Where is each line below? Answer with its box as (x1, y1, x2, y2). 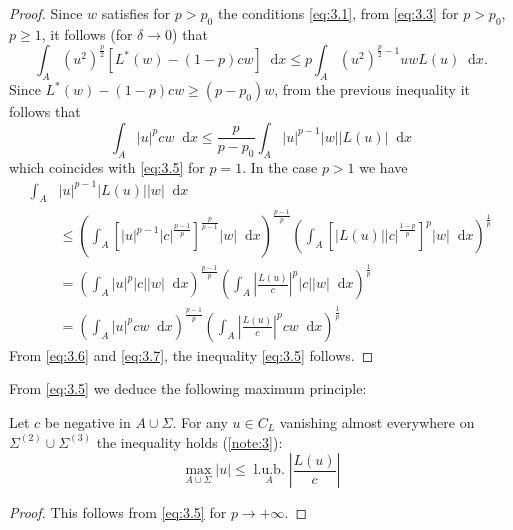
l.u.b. (253, 463, 285, 478)
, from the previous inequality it (274, 79, 471, 100)
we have (359, 156, 408, 177)
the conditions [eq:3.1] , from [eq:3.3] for (217, 3, 459, 23)
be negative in (44, 412, 131, 433)
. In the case (242, 156, 318, 177)
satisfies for (101, 3, 171, 23)
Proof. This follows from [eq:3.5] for (9, 502, 227, 523)
